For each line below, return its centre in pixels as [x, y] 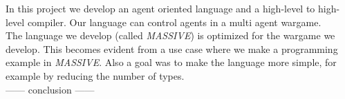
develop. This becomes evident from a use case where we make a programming [172, 48]
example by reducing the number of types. [95, 75]
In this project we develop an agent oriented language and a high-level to [160, 8]
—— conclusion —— [50, 89]
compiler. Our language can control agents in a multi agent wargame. [174, 22]
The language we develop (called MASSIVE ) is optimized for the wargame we [170, 35]
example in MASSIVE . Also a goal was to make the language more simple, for [171, 62]
